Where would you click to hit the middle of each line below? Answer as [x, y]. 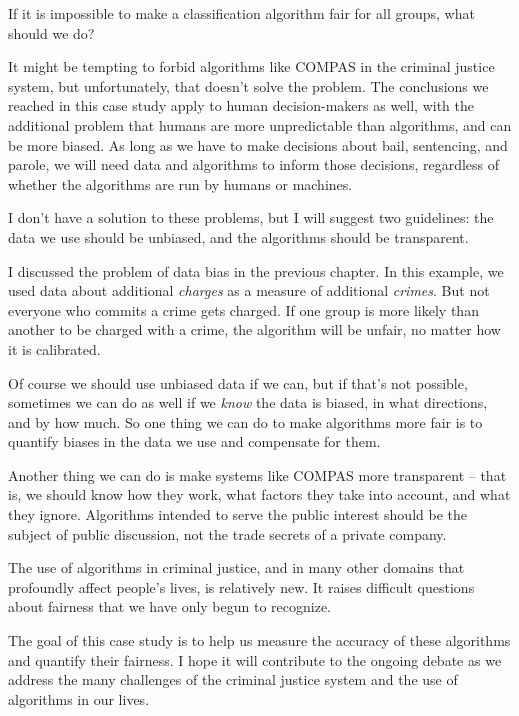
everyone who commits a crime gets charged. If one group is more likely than [243, 309]
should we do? [51, 32]
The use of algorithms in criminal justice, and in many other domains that [236, 567]
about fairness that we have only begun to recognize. [170, 606]
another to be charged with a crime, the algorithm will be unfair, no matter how [254, 329]
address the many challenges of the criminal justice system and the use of [233, 679]
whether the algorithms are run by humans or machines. [180, 183]
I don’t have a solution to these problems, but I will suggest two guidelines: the [251, 217]
